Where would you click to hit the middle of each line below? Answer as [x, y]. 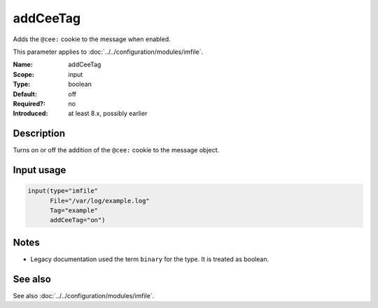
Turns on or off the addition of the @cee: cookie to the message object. [116, 150]
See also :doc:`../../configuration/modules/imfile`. [84, 295]
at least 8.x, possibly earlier [108, 113]
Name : [23, 65]
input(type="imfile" [63, 191]
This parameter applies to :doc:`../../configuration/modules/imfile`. [108, 52]
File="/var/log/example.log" [100, 200]
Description [39, 134]
